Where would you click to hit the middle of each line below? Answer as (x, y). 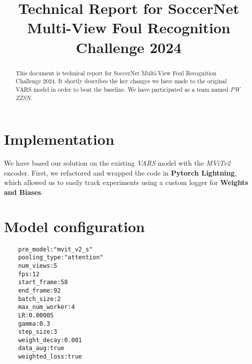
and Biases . (24, 192)
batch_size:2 (39, 299)
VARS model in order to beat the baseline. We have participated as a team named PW (128, 89)
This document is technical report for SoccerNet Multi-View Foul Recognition (116, 73)
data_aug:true (41, 348)
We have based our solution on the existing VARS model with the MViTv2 (117, 163)
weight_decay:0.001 (50, 340)
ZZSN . (24, 97)
